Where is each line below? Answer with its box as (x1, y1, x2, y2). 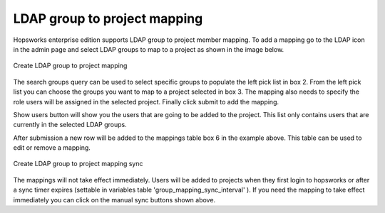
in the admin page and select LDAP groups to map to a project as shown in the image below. (13, 45, 284, 53)
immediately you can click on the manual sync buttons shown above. (13, 195, 216, 204)
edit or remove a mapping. (13, 143, 91, 152)
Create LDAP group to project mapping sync (13, 160, 143, 168)
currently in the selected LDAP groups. (13, 121, 128, 129)
